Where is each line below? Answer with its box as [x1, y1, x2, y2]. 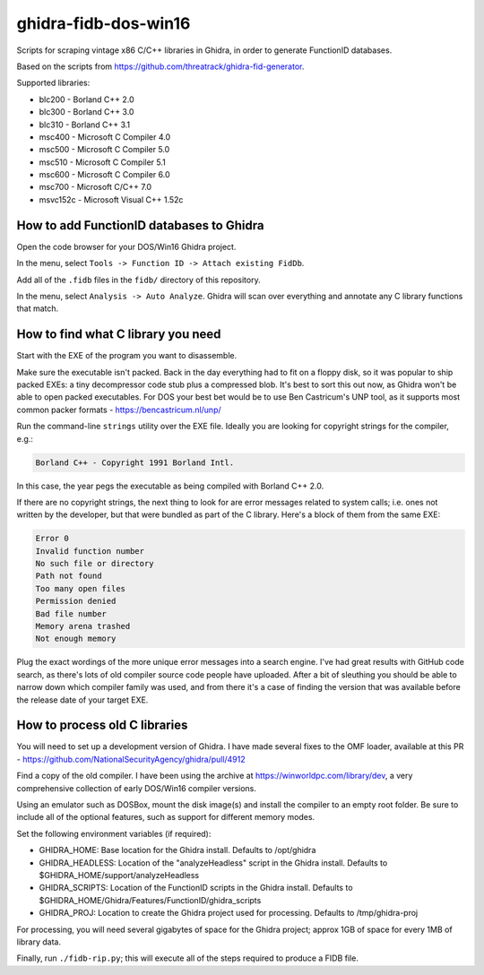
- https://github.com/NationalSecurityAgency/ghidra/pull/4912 [16, 754, 246, 764]
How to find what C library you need [16, 327, 221, 342]
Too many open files [35, 583, 125, 593]
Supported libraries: [16, 77, 91, 89]
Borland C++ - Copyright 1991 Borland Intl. [35, 457, 235, 468]
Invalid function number [35, 546, 145, 556]
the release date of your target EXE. [16, 695, 149, 705]
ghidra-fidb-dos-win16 [16, 13, 191, 33]
